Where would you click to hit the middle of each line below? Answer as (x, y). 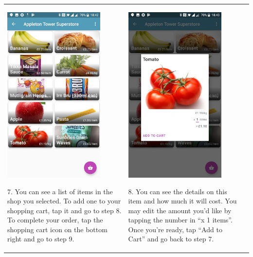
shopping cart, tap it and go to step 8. (64, 210)
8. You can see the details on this (178, 191)
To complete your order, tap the (55, 220)
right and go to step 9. (41, 239)
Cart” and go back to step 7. (171, 239)
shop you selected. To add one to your (64, 201)
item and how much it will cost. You (182, 201)
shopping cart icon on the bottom (57, 229)
